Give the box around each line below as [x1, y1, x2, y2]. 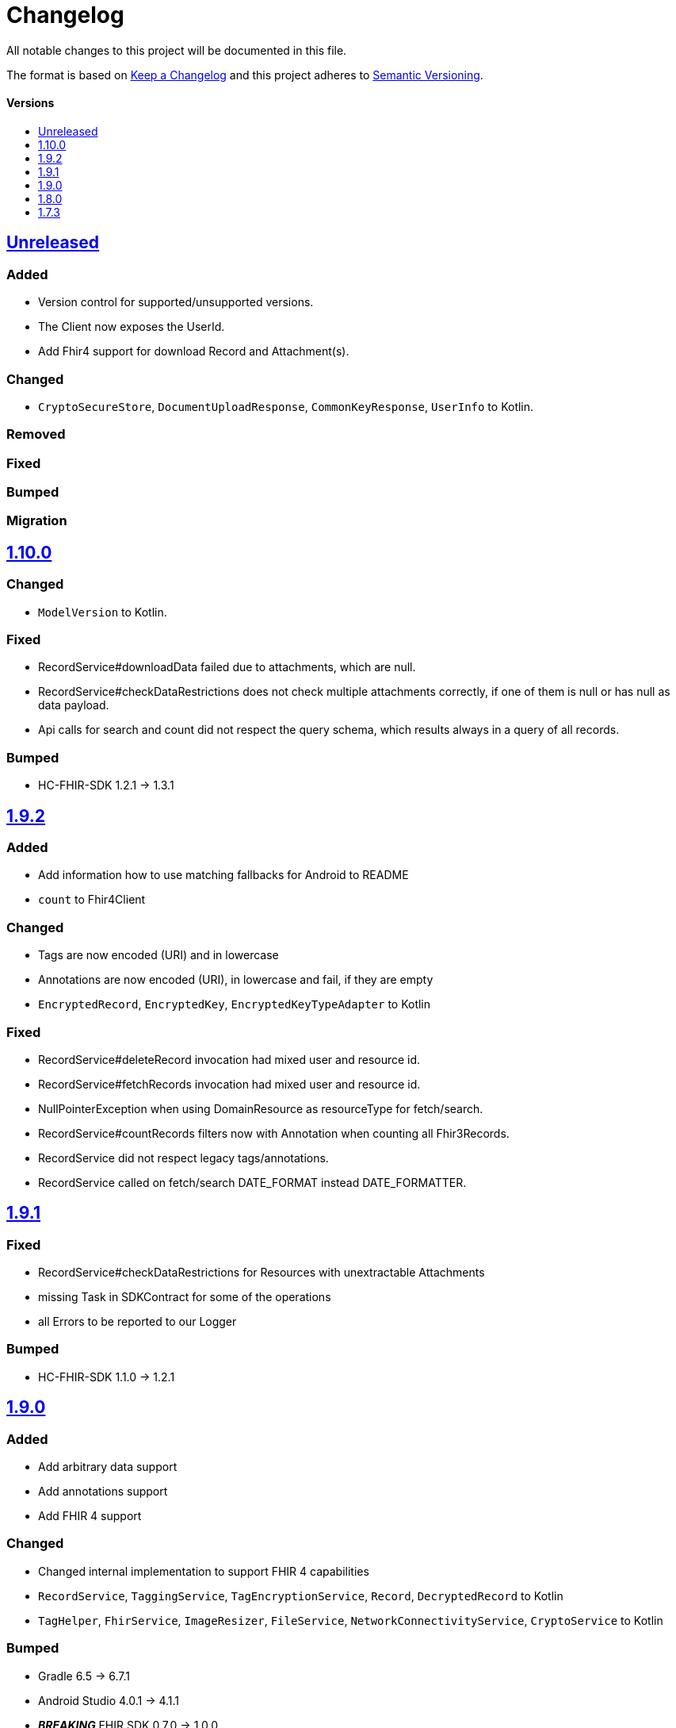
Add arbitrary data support [38, 1460, 178, 1474]
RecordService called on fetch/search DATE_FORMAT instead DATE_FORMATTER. [38, 1175, 467, 1189]
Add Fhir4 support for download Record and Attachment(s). [38, 344, 349, 359]
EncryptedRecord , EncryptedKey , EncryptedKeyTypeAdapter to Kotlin [38, 997, 431, 1012]
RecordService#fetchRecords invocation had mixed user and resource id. [38, 1077, 421, 1091]
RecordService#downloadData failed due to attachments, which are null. [38, 660, 416, 674]
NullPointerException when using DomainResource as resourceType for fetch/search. [38, 1101, 483, 1116]
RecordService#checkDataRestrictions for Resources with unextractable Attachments [38, 1265, 485, 1280]
